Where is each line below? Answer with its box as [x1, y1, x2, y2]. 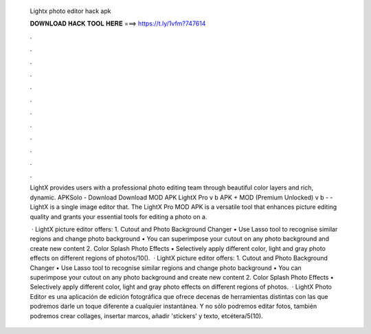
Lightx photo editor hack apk [30, 7, 111, 15]
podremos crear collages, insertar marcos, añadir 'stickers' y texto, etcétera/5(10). [30, 311, 264, 320]
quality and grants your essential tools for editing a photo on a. [30, 212, 207, 221]
